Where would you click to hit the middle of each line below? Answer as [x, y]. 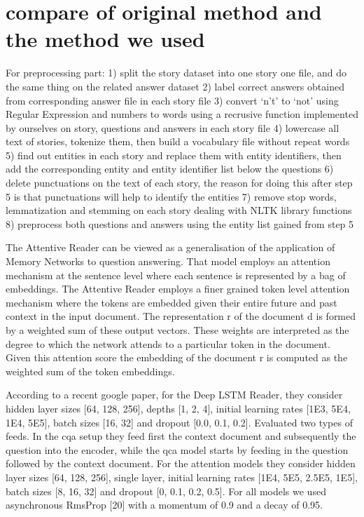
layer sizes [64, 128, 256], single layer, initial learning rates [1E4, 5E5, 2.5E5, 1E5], [182, 477]
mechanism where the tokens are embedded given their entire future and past [171, 302]
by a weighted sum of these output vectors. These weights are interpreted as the [177, 330]
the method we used [105, 39]
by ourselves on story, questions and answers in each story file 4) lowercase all [173, 127]
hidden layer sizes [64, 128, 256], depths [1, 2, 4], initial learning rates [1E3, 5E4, [178, 408]
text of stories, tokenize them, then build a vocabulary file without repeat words [178, 141]
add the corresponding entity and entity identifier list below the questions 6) [170, 169]
